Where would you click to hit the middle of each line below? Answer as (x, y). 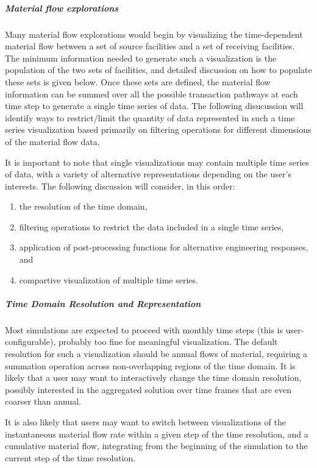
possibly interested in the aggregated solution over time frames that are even (148, 389)
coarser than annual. (43, 401)
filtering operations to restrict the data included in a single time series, (151, 226)
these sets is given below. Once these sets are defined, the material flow (138, 81)
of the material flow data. (52, 141)
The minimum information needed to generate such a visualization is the (141, 58)
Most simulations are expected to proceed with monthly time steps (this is (144, 329)
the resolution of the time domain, (83, 206)
